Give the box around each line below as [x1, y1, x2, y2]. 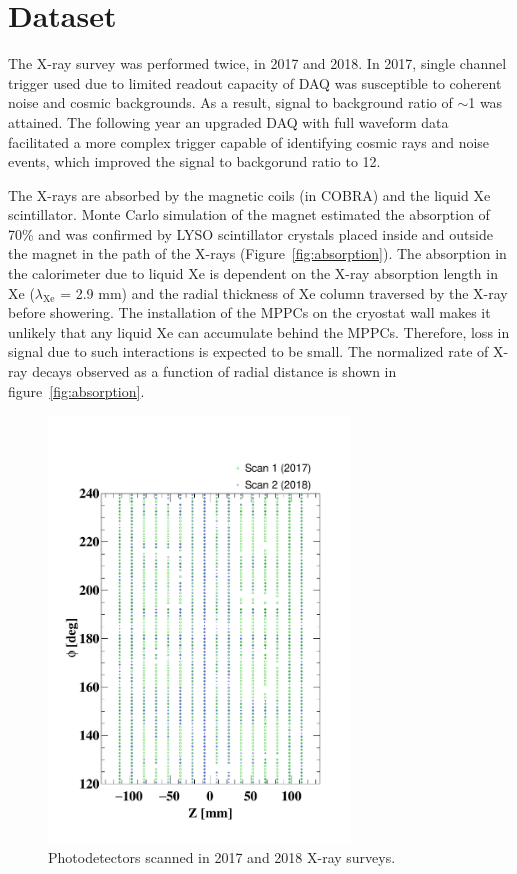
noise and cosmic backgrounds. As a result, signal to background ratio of [8, 92, 453, 113]
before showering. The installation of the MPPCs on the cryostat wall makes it [8, 302, 491, 323]
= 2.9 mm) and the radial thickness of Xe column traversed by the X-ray [60, 282, 508, 303]
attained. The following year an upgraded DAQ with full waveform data [8, 111, 449, 132]
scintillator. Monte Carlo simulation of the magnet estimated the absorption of [8, 204, 490, 225]
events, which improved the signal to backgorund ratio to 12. [8, 151, 381, 172]
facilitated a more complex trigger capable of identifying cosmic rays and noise [8, 131, 490, 152]
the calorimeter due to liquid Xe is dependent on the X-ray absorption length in [8, 263, 498, 284]
